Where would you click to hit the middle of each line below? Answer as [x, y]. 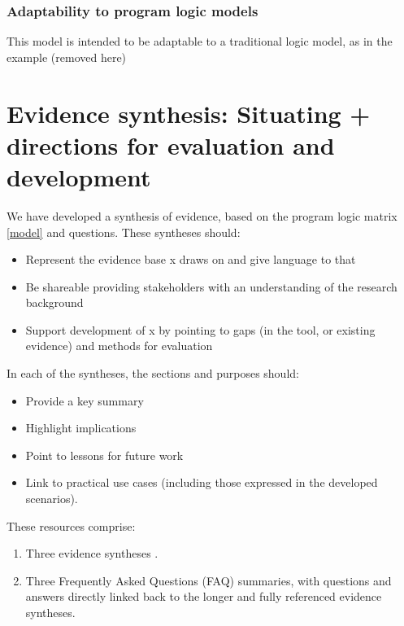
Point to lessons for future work [104, 455]
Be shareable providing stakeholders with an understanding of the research [211, 286]
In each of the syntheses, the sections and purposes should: [153, 373]
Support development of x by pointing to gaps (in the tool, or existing [200, 329]
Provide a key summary [85, 400]
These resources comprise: [71, 525]
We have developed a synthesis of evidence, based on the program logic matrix [202, 215]
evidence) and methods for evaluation [119, 346]
